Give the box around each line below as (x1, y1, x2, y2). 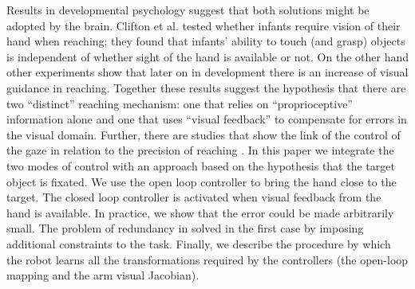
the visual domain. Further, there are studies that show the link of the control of (6, 126, 401, 143)
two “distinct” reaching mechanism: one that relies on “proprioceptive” (6, 95, 353, 111)
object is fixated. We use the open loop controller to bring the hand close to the (6, 173, 397, 189)
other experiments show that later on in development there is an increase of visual (6, 64, 409, 80)
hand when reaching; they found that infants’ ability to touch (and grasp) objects (6, 33, 405, 49)
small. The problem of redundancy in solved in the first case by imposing (6, 220, 364, 236)
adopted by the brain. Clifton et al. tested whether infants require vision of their (6, 17, 401, 33)
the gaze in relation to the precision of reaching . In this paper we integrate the (6, 142, 394, 158)
